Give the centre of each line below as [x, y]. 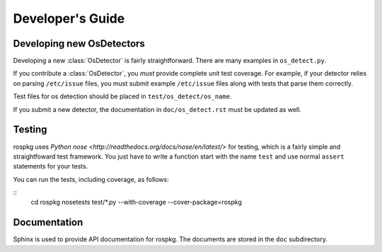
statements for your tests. [51, 166]
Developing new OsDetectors [79, 44]
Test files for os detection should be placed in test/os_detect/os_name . [122, 96]
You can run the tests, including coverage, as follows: [91, 179]
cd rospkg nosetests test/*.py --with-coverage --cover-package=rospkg [136, 202]
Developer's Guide [69, 18]
